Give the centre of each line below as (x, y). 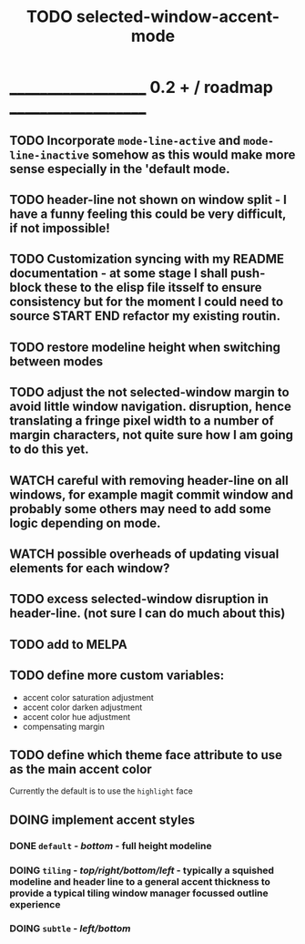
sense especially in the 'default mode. (120, 169)
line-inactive (49, 155)
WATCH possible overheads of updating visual (144, 554)
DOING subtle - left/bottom (70, 929)
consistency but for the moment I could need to (147, 302)
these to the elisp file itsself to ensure (153, 287)
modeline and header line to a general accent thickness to (140, 881)
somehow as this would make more (193, 154)
